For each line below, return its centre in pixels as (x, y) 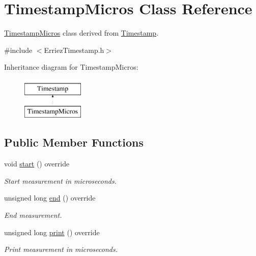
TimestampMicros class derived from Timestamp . (81, 33)
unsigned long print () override (52, 232)
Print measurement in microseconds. (61, 249)
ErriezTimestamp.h (74, 50)
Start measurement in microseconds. (60, 180)
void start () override (37, 164)
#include (18, 50)
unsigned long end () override (50, 198)
